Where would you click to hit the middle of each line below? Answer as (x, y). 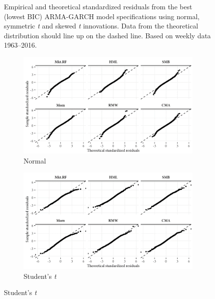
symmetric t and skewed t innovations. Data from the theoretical (101, 26)
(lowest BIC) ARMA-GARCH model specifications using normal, (102, 16)
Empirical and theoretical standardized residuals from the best (98, 6)
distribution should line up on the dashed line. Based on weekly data (107, 35)
